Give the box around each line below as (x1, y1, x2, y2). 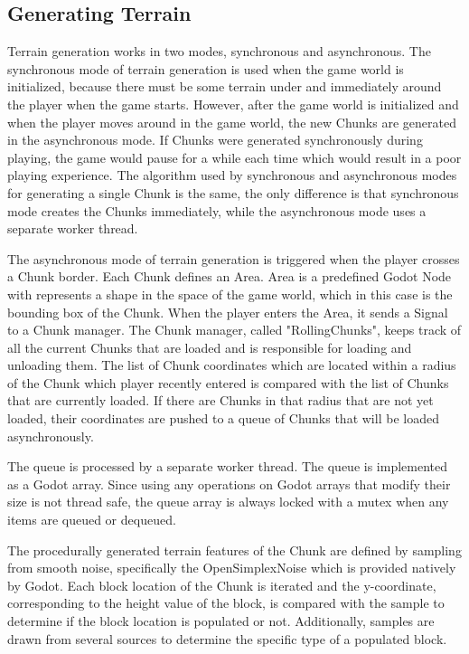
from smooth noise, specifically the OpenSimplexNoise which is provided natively (7, 558, 456, 577)
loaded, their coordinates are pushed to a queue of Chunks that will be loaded (7, 409, 439, 428)
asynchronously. (7, 426, 94, 445)
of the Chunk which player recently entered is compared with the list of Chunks (7, 373, 449, 392)
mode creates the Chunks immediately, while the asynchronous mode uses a (7, 201, 427, 220)
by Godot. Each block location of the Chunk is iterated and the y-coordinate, (7, 575, 436, 594)
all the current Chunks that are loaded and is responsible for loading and (7, 337, 412, 356)
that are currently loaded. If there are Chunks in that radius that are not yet (7, 391, 434, 410)
